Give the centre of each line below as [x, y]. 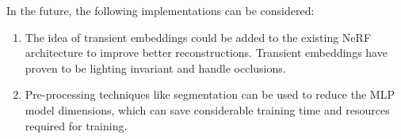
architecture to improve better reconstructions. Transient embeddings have [206, 53]
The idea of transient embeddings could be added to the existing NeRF [198, 37]
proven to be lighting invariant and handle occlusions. [155, 68]
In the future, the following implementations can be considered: [160, 10]
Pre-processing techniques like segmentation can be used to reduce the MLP [210, 94]
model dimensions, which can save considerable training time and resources [207, 109]
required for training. [76, 125]
